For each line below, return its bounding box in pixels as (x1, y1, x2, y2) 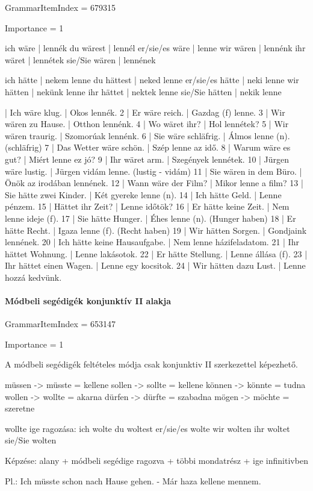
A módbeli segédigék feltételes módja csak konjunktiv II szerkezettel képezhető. (5, 358, 298, 371)
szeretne (5, 402, 35, 414)
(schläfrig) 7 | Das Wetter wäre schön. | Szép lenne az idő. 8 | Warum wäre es (5, 141, 291, 154)
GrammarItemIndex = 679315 (5, 1, 116, 13)
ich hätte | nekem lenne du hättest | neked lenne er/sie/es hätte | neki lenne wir (5, 73, 299, 86)
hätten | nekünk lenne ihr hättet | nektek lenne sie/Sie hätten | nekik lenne (5, 85, 282, 98)
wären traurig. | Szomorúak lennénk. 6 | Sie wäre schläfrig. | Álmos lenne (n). (5, 129, 290, 142)
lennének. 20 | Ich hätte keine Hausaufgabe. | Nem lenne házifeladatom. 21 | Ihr (5, 236, 299, 248)
